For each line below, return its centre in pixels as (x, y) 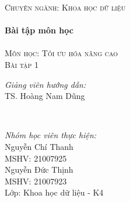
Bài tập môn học (39, 30)
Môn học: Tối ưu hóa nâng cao (62, 53)
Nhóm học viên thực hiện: (51, 135)
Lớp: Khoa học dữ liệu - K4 (54, 192)
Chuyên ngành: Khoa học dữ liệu (65, 7)
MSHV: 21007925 (36, 158)
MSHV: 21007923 (36, 181)
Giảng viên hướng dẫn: (45, 84)
